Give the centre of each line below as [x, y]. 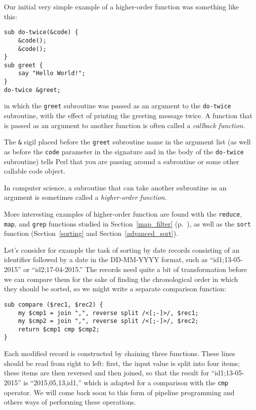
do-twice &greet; [32, 90]
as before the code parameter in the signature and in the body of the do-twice [124, 151]
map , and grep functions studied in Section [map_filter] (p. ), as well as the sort [128, 223]
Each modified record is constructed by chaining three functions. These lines [120, 353]
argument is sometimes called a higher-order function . [85, 197]
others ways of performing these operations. [70, 402]
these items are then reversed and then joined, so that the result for [107, 373]
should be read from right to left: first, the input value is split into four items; [122, 363]
